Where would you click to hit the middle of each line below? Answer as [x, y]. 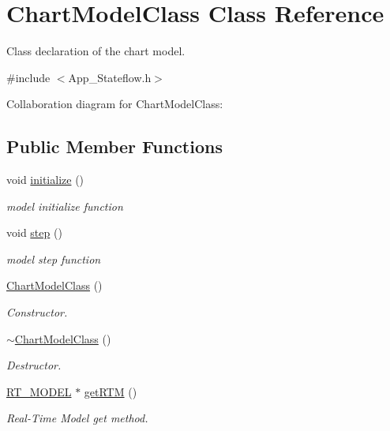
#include [28, 77]
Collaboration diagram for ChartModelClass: [115, 104]
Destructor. [34, 365]
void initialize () [45, 180]
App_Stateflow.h [110, 77]
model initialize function [65, 206]
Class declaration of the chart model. [96, 51]
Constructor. [37, 312]
